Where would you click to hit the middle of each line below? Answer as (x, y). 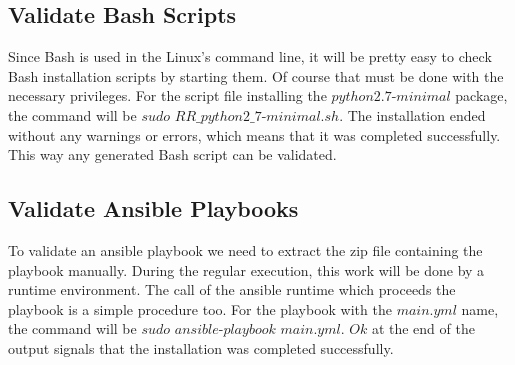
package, (481, 95)
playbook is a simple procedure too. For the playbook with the (200, 308)
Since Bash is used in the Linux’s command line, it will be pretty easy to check (250, 56)
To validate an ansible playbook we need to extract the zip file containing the (245, 249)
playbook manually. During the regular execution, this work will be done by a (246, 269)
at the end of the (423, 328)
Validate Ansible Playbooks (153, 208)
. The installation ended (412, 114)
